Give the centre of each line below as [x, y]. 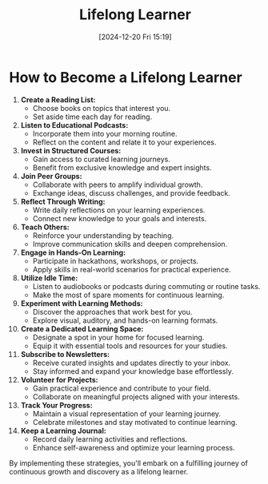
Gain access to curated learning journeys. [102, 159]
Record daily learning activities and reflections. [110, 439]
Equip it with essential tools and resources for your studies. [130, 346]
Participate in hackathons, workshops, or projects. [116, 260]
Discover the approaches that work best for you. [112, 311]
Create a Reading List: [58, 99]
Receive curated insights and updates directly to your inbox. [132, 363]
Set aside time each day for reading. [92, 117]
